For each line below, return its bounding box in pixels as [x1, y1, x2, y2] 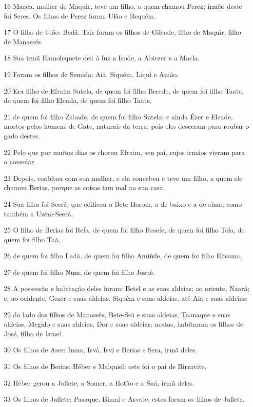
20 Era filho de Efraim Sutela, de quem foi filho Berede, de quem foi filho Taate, [4, 85, 244, 96]
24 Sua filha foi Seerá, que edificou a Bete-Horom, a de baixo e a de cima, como [4, 198, 242, 209]
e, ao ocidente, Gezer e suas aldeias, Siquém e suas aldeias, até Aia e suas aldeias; [4, 293, 248, 303]
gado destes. [4, 130, 40, 140]
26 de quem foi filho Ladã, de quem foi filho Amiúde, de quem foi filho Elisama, [4, 251, 242, 261]
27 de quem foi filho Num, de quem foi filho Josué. [4, 267, 155, 277]
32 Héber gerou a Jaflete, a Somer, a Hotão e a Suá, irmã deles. [4, 377, 194, 388]
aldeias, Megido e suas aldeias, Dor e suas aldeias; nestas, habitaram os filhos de [4, 319, 244, 329]
